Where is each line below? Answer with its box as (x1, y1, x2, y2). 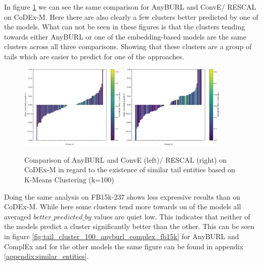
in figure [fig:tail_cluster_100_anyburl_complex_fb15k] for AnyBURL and (4, 231, 239, 241)
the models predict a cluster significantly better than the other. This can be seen (4, 221, 254, 232)
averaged (4, 211, 31, 221)
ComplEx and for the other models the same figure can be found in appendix (4, 241, 244, 251)
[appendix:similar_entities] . (4, 251, 89, 261)
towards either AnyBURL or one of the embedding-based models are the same (4, 31, 246, 42)
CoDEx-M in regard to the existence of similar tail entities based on (24, 164, 235, 175)
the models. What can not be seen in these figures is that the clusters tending (4, 21, 245, 32)
